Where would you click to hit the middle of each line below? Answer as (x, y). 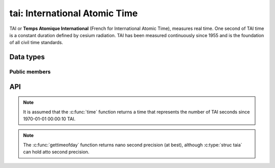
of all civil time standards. (36, 43)
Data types (27, 57)
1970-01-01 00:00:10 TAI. (49, 119)
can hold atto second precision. (56, 152)
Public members (30, 72)
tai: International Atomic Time (74, 13)
